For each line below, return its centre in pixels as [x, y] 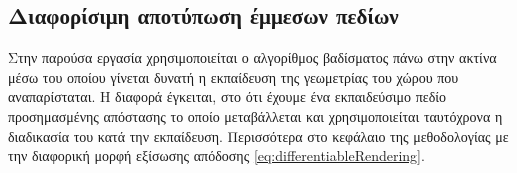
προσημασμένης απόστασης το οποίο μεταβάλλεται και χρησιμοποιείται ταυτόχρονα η [255, 115]
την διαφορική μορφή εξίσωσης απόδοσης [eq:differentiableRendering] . [216, 155]
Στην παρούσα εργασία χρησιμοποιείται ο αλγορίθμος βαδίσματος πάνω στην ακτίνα [252, 57]
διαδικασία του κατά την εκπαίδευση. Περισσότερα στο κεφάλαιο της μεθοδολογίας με [258, 135]
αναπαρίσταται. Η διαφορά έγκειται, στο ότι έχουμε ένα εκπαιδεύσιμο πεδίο [227, 96]
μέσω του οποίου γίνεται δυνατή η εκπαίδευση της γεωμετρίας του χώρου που [233, 76]
